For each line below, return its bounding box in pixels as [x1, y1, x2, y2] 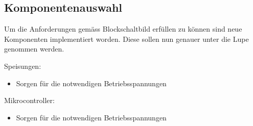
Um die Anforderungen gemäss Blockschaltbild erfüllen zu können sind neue [4, 23, 242, 34]
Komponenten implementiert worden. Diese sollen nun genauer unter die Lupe [4, 33, 249, 44]
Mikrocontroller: [4, 95, 55, 106]
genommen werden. [4, 43, 64, 54]
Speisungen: [4, 60, 41, 71]
